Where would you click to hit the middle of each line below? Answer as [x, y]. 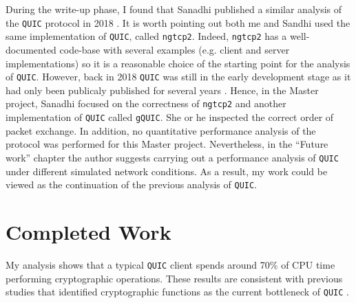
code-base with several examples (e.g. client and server [175, 49]
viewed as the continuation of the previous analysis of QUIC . [132, 184]
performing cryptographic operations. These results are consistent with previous [174, 278]
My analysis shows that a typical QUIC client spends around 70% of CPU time [170, 264]
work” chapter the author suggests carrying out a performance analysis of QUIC [172, 157]
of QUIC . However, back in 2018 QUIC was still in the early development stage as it [178, 77]
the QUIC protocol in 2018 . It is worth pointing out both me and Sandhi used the [178, 22]
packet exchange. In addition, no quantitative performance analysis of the [161, 130]
